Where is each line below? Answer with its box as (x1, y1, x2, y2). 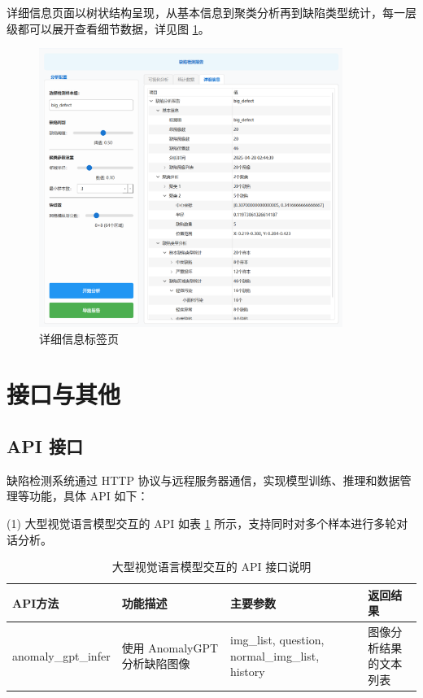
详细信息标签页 (39, 329, 119, 347)
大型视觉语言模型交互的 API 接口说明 (111, 558, 312, 575)
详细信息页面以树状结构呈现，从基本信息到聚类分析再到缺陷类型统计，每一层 (7, 4, 416, 20)
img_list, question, (230, 631, 325, 648)
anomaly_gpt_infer (12, 647, 111, 664)
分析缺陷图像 (121, 655, 190, 672)
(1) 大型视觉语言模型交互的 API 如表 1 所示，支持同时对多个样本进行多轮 (7, 515, 397, 531)
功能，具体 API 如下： (28, 487, 149, 504)
